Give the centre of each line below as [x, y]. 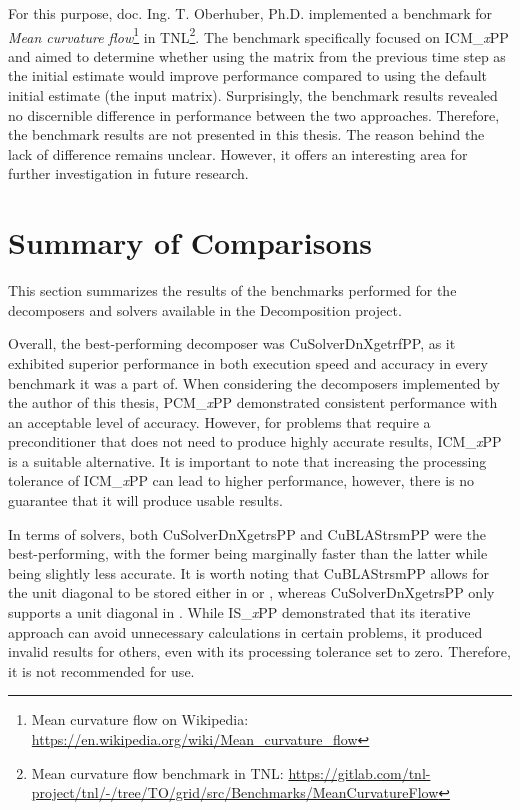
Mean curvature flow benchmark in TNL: [157, 772]
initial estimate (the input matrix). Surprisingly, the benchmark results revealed [253, 95]
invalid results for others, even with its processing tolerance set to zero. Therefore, [259, 651]
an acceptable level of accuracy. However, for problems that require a [219, 421]
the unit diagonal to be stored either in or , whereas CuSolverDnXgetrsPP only [251, 592]
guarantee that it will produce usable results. [145, 500]
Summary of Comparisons [190, 242]
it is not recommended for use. [101, 670]
